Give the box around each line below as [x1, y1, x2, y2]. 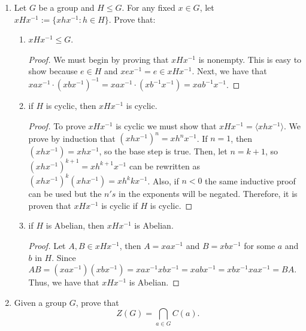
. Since [51, 251, 76, 263]
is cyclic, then [46, 99, 96, 112]
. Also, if [147, 174, 179, 187]
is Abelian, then [46, 219, 105, 232]
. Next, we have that [192, 65, 267, 77]
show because [28, 65, 78, 77]
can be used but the [28, 187, 102, 200]
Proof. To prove [28, 120, 86, 132]
